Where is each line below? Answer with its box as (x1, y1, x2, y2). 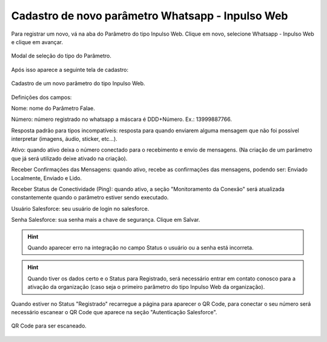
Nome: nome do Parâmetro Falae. (11, 105, 95, 112)
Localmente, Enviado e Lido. (11, 174, 82, 181)
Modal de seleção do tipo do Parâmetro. (11, 52, 111, 60)
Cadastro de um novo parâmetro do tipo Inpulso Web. (11, 80, 145, 87)
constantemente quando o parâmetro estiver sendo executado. (11, 194, 169, 201)
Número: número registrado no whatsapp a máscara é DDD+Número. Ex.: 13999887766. (11, 115, 233, 123)
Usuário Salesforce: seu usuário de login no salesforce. (11, 205, 150, 212)
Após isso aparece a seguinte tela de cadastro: (11, 66, 128, 73)
